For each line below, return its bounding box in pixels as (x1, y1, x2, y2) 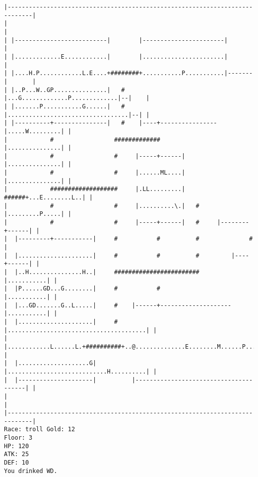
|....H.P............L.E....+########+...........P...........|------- (11, 70, 253, 77)
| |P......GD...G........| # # (4, 285, 160, 292)
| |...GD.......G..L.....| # (4, 301, 118, 309)
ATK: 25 (4, 451, 29, 458)
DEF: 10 (4, 459, 29, 467)
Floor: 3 (4, 434, 33, 442)
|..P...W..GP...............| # (11, 86, 125, 94)
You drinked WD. (4, 467, 58, 475)
